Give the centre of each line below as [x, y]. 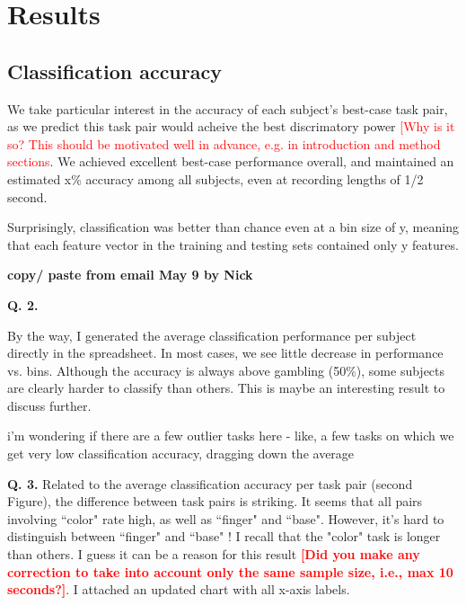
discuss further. [49, 405]
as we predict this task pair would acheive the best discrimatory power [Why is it [231, 126]
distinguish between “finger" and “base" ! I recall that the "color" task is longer [224, 536]
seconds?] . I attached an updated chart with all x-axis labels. [179, 589]
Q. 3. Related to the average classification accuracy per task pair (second [210, 483]
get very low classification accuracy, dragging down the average [181, 454]
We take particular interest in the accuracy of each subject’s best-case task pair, [228, 108]
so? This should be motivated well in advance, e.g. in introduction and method [224, 143]
